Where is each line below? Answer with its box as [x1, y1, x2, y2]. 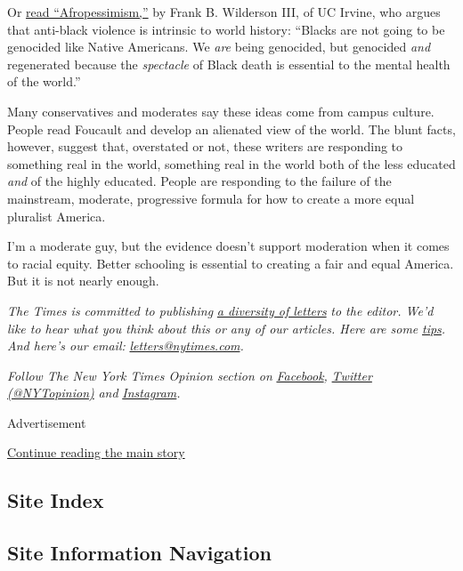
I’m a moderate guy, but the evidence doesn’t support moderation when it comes [7, 237, 450, 255]
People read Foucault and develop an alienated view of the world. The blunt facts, [7, 119, 456, 138]
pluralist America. [7, 206, 106, 225]
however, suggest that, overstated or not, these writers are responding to [7, 137, 403, 156]
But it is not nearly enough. [7, 271, 159, 290]
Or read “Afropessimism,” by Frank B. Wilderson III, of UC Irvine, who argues [7, 3, 441, 20]
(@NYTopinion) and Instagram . [7, 383, 181, 402]
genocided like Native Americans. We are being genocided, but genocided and [7, 37, 431, 56]
